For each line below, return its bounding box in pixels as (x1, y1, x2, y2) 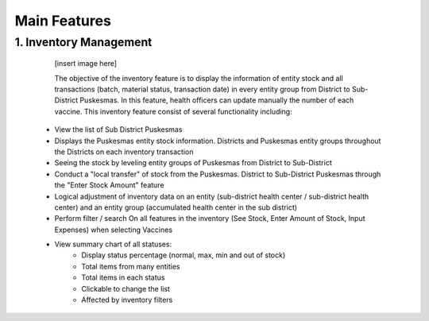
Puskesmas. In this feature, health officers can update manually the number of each (79, 95, 354, 105)
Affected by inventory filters (81, 295, 173, 305)
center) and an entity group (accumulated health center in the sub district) (54, 203, 298, 212)
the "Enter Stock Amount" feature (54, 180, 164, 190)
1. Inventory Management (14, 35, 153, 49)
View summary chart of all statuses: (54, 239, 172, 249)
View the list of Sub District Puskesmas (54, 125, 183, 134)
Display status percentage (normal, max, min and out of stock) (81, 250, 286, 260)
